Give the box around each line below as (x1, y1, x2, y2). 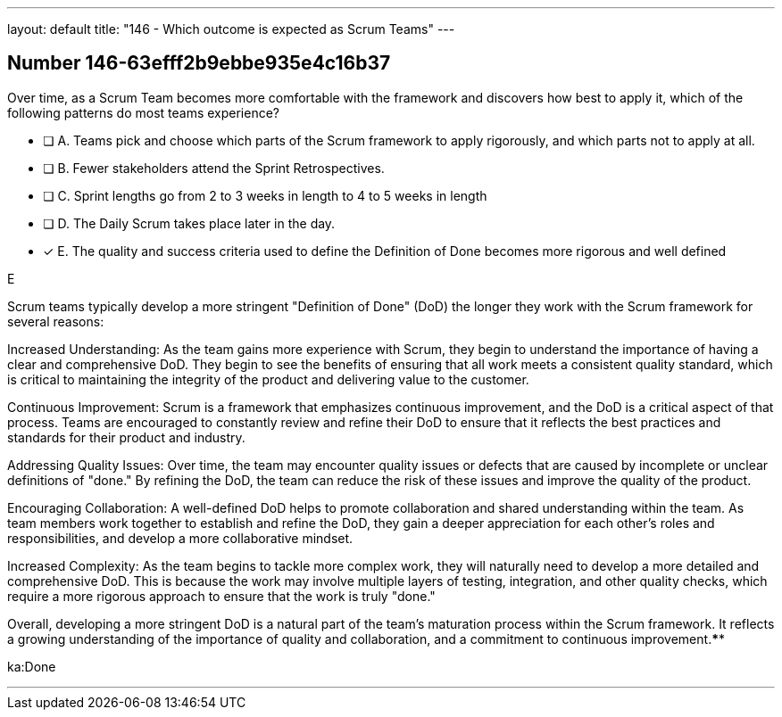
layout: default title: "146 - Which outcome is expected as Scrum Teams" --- (7, 21, 455, 37)
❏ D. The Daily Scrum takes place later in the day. (43, 215, 336, 231)
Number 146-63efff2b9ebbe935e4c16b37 (7, 52, 391, 75)
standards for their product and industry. (7, 429, 245, 445)
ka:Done (7, 658, 56, 674)
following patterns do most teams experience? (7, 104, 280, 120)
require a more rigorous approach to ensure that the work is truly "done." (7, 588, 436, 604)
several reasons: (7, 313, 104, 329)
